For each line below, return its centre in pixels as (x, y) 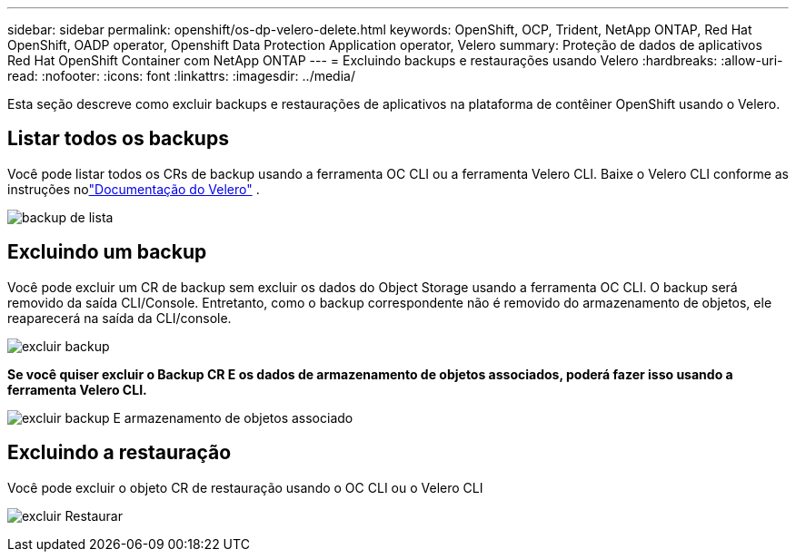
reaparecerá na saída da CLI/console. (119, 318)
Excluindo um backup (107, 252)
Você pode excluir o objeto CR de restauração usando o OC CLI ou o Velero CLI (245, 487)
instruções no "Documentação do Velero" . (134, 189)
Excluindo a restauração (119, 453)
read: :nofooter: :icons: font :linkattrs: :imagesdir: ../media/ (181, 76)
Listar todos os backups (118, 139)
